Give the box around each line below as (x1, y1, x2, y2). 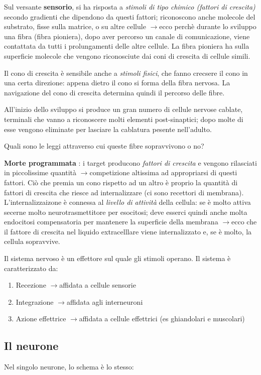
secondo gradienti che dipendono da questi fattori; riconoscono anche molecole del (4, 11, 255, 22)
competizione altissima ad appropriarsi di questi (89, 167, 237, 178)
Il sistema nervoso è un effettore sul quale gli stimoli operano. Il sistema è (4, 253, 231, 264)
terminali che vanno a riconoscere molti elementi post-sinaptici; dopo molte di (4, 113, 243, 124)
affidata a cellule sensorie (59, 280, 136, 290)
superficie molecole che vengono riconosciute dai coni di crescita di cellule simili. (4, 50, 250, 61)
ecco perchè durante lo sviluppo (159, 21, 256, 32)
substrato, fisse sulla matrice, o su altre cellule (4, 21, 146, 32)
